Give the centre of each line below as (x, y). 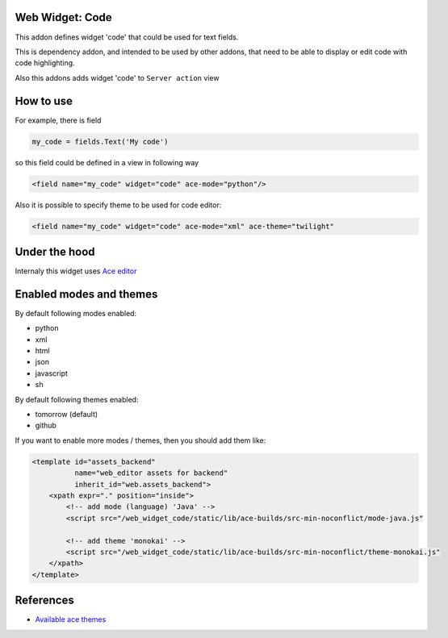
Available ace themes (71, 619)
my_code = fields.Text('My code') (100, 142)
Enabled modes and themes (86, 294)
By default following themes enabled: (77, 399)
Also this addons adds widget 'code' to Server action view (117, 77)
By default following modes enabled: (76, 313)
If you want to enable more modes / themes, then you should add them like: (140, 440)
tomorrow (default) (67, 415)
